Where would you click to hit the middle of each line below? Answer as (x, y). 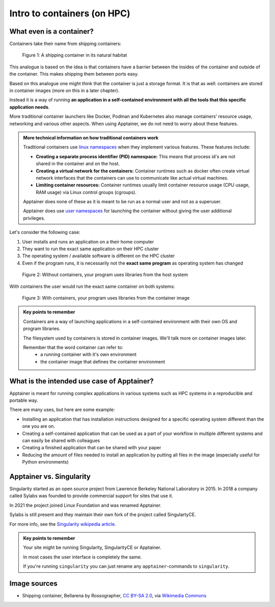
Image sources (34, 584)
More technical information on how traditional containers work (91, 137)
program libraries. (42, 329)
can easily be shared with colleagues (61, 440)
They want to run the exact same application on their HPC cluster (91, 249)
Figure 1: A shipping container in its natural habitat (75, 55)
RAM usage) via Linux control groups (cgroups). (86, 192)
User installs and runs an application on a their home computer (88, 241)
